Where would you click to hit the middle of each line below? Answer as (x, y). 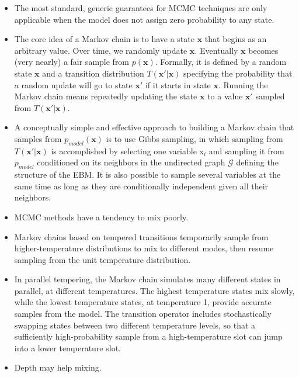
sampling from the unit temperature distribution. (102, 259)
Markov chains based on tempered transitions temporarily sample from (141, 236)
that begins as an (236, 39)
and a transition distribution (93, 73)
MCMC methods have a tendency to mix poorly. (101, 217)
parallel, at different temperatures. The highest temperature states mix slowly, (154, 290)
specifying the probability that (238, 73)
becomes (263, 50)
